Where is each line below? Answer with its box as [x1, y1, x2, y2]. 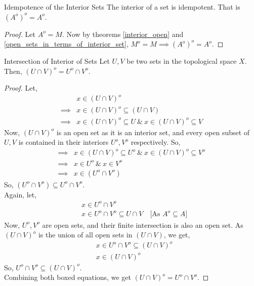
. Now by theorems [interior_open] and [62, 28, 184, 39]
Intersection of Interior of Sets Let [4, 56, 110, 66]
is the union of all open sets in [38, 229, 133, 240]
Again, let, [4, 189, 37, 199]
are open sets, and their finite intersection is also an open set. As [42, 219, 243, 230]
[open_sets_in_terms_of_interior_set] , [4, 38, 129, 49]
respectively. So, [131, 137, 181, 147]
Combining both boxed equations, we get [4, 272, 131, 282]
